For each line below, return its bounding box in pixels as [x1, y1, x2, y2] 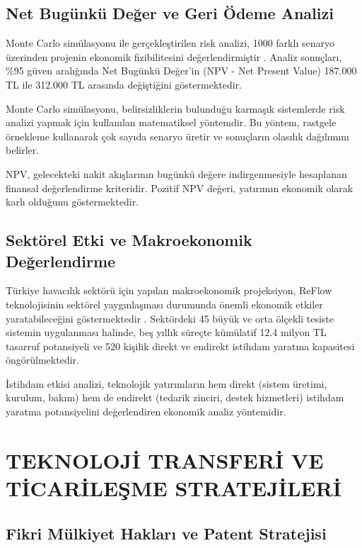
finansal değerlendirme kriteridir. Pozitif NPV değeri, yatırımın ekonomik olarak [6, 180, 354, 195]
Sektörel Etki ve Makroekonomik [6, 229, 252, 251]
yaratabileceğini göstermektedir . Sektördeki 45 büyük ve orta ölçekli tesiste [6, 311, 334, 325]
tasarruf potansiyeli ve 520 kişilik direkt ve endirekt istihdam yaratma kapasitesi [6, 338, 355, 353]
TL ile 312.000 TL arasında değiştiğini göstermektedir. [6, 77, 243, 91]
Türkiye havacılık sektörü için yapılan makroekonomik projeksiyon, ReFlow [6, 283, 332, 298]
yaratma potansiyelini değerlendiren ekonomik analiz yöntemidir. [6, 404, 286, 419]
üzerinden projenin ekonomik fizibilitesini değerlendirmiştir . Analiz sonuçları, [6, 49, 342, 64]
